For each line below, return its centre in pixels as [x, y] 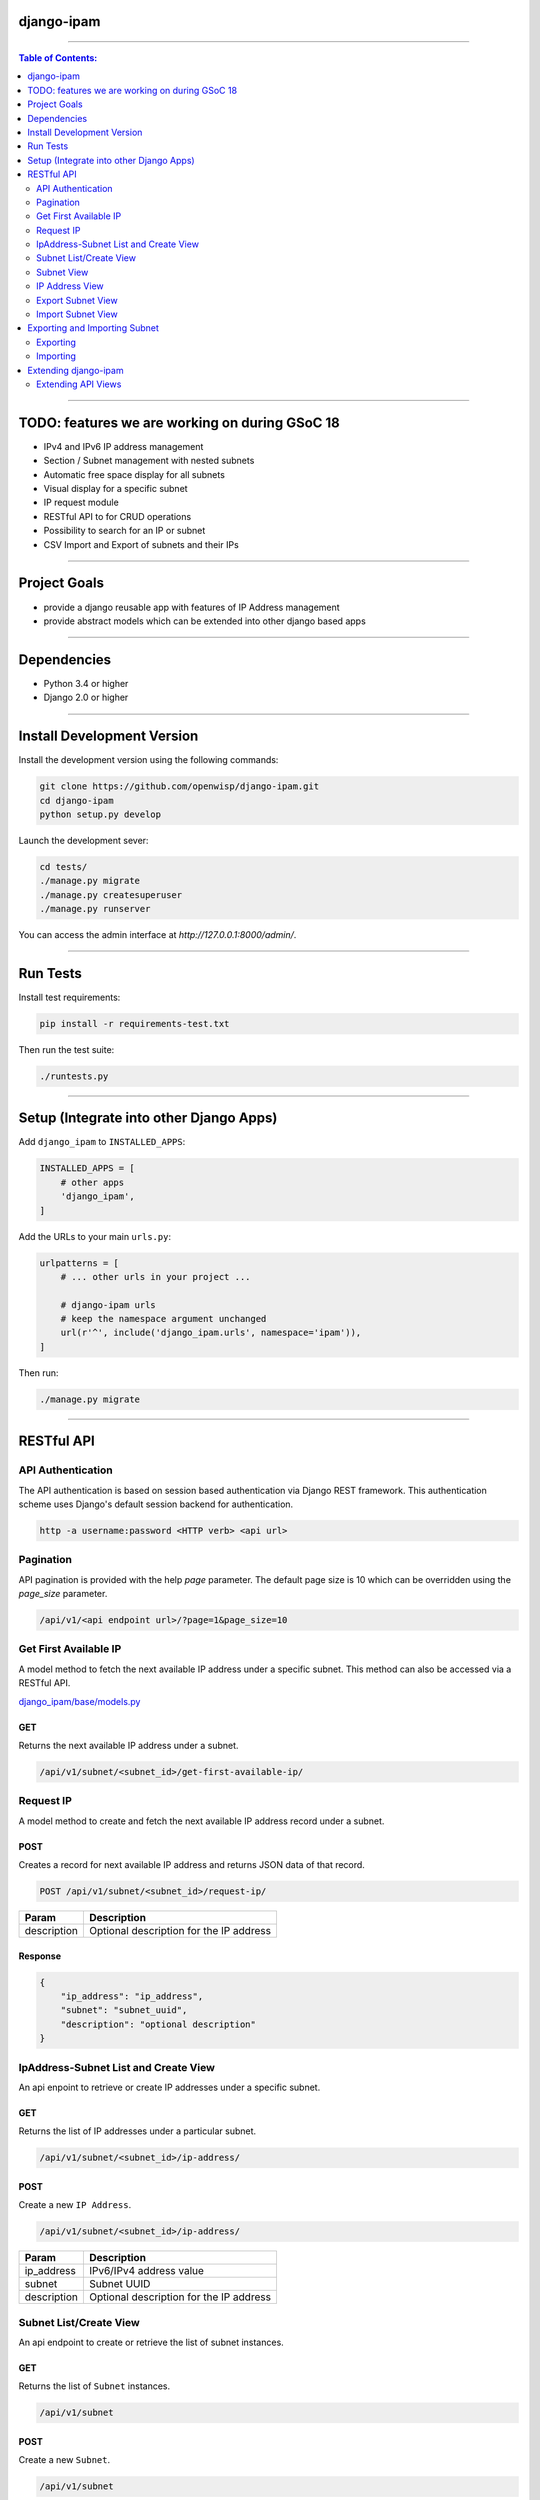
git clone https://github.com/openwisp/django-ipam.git [179, 786]
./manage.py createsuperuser [111, 894]
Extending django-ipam [75, 370]
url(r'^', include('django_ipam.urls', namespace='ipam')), [211, 1333]
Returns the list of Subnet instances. [94, 2386]
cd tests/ [63, 866]
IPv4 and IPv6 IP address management [123, 446]
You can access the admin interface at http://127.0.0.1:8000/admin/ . [157, 935]
